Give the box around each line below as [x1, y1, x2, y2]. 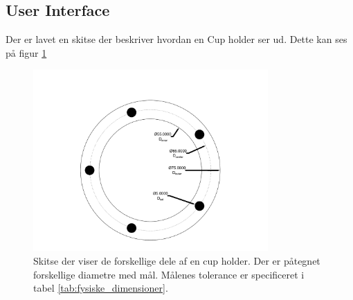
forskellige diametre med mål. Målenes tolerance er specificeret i [33, 267, 305, 281]
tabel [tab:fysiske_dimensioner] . [33, 281, 168, 295]
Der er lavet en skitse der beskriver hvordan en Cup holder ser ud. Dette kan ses [6, 32, 347, 46]
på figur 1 [6, 45, 47, 60]
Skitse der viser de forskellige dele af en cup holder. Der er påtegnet [33, 253, 320, 267]
